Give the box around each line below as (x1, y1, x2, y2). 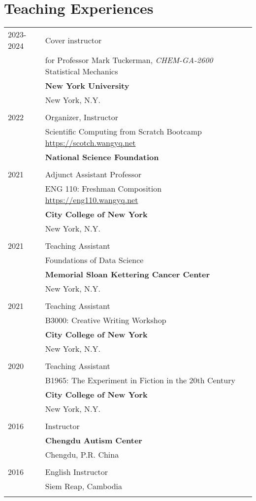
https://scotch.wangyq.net (45, 137, 136, 149)
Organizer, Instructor (45, 111, 119, 123)
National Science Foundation (45, 151, 159, 163)
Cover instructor (45, 34, 102, 46)
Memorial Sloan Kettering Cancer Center (45, 268, 210, 280)
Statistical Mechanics (45, 66, 118, 77)
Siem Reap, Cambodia (45, 480, 123, 492)
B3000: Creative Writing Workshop (45, 314, 166, 326)
